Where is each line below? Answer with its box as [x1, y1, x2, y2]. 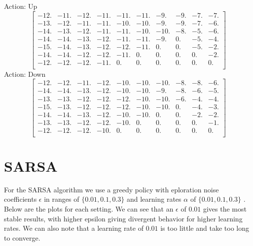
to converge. [4, 232, 40, 243]
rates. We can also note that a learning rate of [4, 223, 144, 233]
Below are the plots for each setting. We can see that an [4, 204, 174, 214]
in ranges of [44, 194, 79, 204]
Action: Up [4, 1, 37, 11]
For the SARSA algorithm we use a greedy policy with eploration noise [4, 184, 219, 194]
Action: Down [4, 68, 46, 79]
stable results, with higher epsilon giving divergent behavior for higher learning [4, 213, 243, 223]
